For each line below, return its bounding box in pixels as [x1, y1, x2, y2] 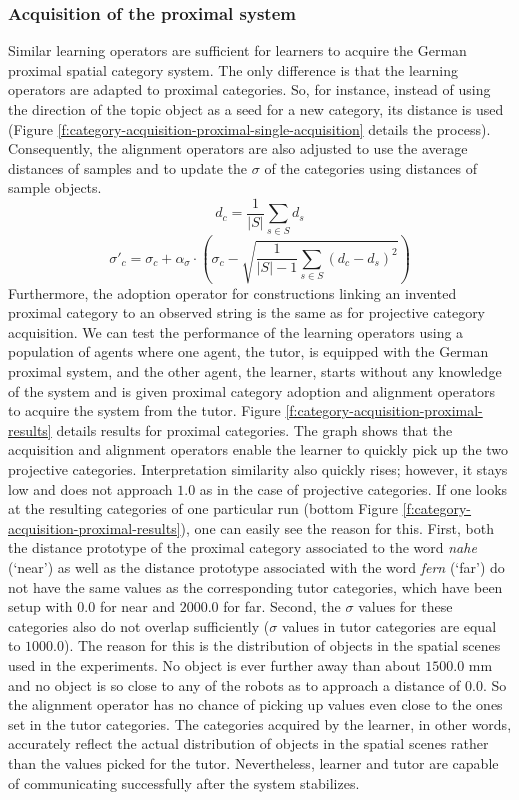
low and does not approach [8, 478, 173, 499]
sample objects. [8, 177, 102, 198]
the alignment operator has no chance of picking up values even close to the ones [8, 694, 503, 715]
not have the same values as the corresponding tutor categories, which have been [8, 576, 503, 597]
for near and [99, 596, 176, 617]
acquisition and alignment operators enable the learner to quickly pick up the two [8, 439, 509, 460]
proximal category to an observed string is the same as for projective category [8, 302, 486, 323]
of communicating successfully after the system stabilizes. [8, 772, 360, 793]
